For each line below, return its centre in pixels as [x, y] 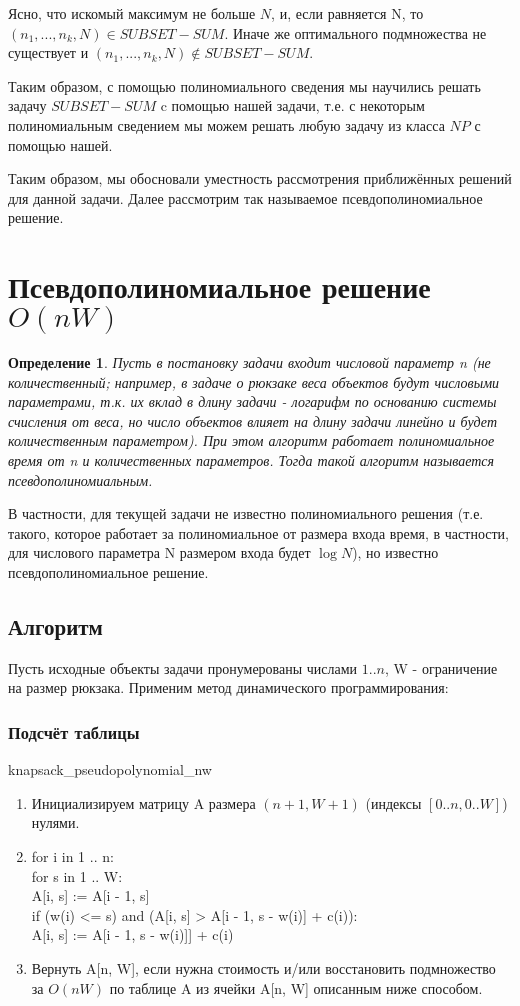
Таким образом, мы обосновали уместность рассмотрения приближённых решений [260, 178]
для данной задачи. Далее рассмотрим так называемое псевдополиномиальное [245, 197]
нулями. [55, 822]
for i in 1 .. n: [72, 855]
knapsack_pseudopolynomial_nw [110, 769]
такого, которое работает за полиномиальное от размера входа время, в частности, [258, 532]
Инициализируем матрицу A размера [143, 802]
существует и [48, 52]
